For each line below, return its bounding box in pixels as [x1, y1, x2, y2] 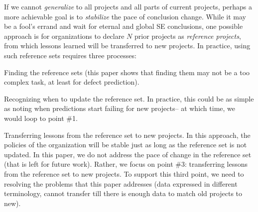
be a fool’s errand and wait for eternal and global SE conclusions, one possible [4, 21, 243, 31]
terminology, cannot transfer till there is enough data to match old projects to [4, 188, 243, 199]
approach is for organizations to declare [4, 30, 125, 41]
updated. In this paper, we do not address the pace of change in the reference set [4, 149, 252, 159]
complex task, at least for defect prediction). [4, 77, 139, 87]
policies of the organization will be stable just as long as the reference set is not [4, 139, 247, 150]
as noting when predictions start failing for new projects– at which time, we [4, 103, 236, 113]
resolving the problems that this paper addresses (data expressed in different [4, 178, 238, 189]
